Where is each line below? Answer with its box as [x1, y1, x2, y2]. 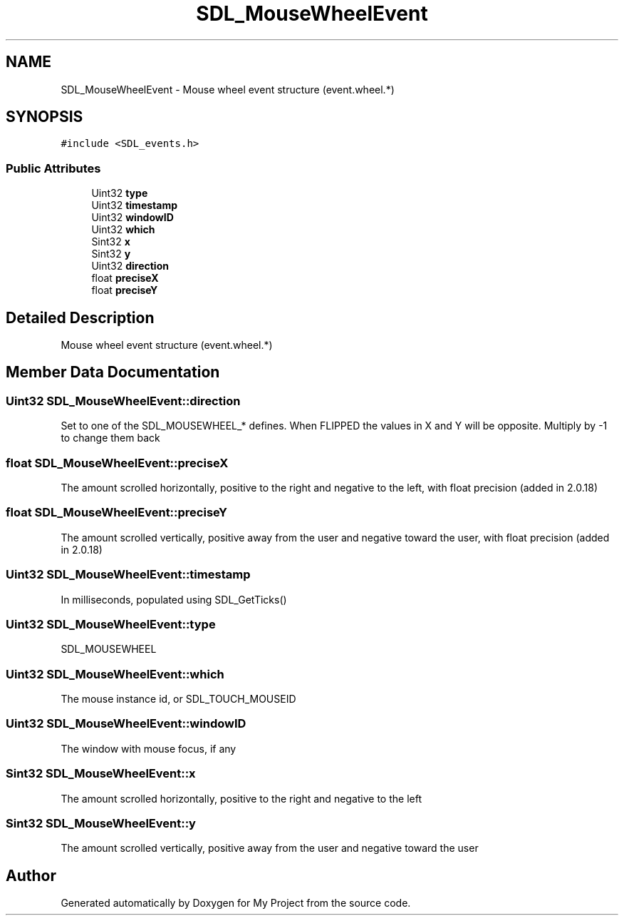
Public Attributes [6, 161, 101, 175]
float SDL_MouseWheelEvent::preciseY [6, 505, 227, 520]
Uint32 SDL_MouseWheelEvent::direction [6, 393, 241, 408]
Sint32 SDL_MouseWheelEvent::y [6, 815, 196, 830]
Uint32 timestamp [91, 199, 177, 212]
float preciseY [91, 284, 158, 297]
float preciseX [91, 272, 159, 285]
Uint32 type [91, 187, 148, 200]
